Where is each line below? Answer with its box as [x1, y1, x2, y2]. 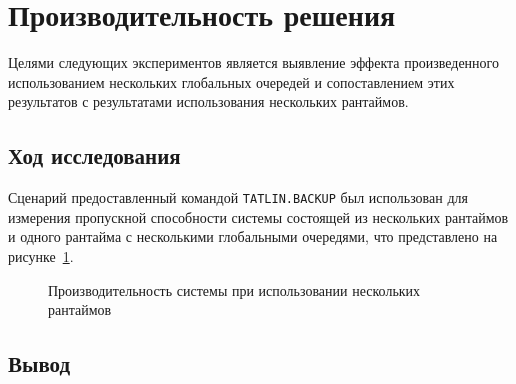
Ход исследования [8, 140, 181, 171]
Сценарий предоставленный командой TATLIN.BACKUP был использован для [8, 187, 468, 208]
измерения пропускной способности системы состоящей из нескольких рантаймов [8, 206, 509, 227]
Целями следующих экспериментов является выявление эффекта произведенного [8, 52, 499, 73]
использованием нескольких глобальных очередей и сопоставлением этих [8, 71, 455, 92]
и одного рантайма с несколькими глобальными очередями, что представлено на [8, 226, 498, 247]
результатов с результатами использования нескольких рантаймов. [8, 91, 409, 112]
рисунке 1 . [8, 245, 74, 266]
